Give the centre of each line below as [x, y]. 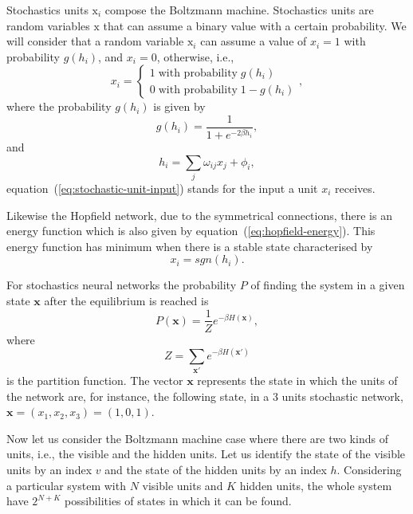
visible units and [183, 485]
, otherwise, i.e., [195, 56]
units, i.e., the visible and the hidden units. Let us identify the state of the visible [206, 454]
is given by [179, 106]
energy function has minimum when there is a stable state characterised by [190, 246]
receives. [355, 188]
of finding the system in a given [328, 285]
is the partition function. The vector [95, 380]
